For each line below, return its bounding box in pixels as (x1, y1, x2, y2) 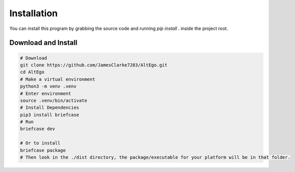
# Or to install (20, 140, 61, 146)
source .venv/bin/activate (20, 97, 87, 104)
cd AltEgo (20, 69, 45, 75)
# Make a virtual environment (20, 76, 95, 82)
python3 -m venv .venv (20, 84, 77, 89)
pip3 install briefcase (20, 112, 80, 118)
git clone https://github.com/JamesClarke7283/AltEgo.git (20, 62, 168, 68)
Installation (9, 8, 58, 19)
